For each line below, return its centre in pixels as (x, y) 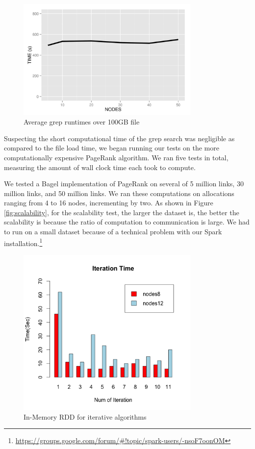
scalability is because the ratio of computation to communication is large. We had (127, 222)
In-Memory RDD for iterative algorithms (85, 416)
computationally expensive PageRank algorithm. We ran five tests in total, (116, 157)
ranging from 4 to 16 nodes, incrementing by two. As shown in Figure (109, 203)
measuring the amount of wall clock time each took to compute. (100, 167)
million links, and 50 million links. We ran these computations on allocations (119, 193)
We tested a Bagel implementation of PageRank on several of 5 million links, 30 (124, 184)
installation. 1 (23, 242)
